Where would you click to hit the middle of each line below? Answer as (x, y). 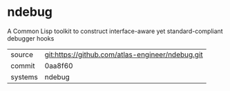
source (22, 54)
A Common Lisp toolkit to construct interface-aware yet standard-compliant (115, 31)
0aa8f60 (59, 65)
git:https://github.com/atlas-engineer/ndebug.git (124, 54)
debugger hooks (31, 38)
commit (23, 65)
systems (24, 77)
